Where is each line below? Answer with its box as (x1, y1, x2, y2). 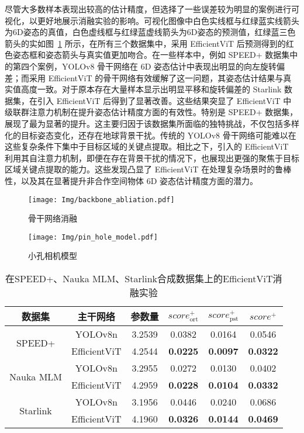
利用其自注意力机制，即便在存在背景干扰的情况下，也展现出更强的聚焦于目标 (5, 151, 299, 164)
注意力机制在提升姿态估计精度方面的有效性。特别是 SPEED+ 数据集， (29, 106, 298, 118)
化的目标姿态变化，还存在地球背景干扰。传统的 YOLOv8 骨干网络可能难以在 (5, 129, 296, 141)
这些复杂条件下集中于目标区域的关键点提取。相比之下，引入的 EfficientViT (5, 140, 289, 153)
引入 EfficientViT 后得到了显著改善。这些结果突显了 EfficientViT (37, 94, 281, 106)
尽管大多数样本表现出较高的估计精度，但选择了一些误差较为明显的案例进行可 (5, 3, 299, 15)
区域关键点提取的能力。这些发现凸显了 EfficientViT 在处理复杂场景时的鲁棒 (5, 163, 292, 175)
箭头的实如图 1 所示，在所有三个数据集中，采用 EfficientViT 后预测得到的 (5, 37, 286, 49)
